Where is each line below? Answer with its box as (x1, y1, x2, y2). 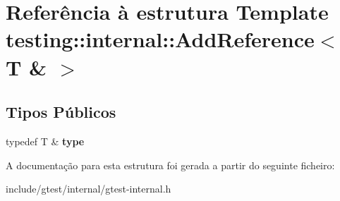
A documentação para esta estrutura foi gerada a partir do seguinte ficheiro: (6, 157, 335, 172)
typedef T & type (6, 133, 85, 148)
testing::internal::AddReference (6, 25, 315, 54)
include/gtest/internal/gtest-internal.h (6, 181, 171, 196)
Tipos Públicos (6, 101, 116, 123)
